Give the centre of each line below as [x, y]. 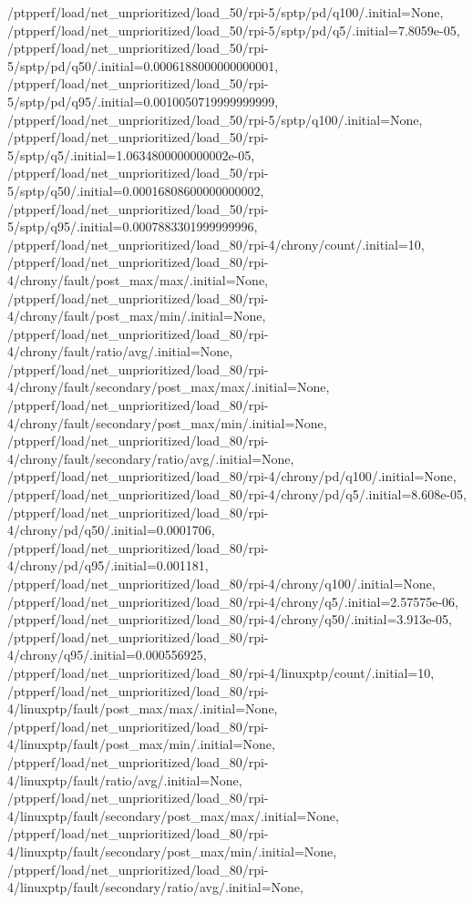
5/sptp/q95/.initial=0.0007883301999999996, [133, 226]
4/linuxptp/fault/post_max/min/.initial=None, [141, 744]
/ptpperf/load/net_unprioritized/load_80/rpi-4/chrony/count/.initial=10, [216, 244]
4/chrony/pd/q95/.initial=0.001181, [108, 565]
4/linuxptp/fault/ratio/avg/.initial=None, [125, 780]
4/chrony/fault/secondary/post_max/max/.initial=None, [169, 387]
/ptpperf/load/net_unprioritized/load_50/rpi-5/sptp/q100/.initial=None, [215, 119]
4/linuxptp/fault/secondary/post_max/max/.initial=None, [173, 815]
